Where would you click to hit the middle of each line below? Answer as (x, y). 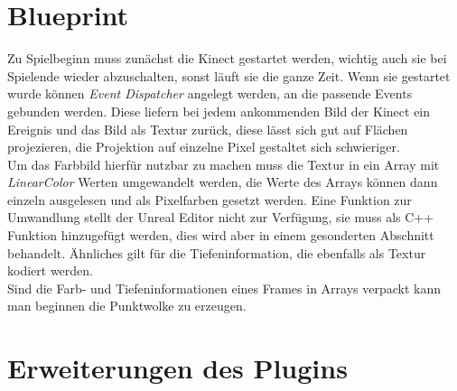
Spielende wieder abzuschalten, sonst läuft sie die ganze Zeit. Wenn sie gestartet (229, 75)
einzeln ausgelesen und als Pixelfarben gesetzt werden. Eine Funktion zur (210, 199)
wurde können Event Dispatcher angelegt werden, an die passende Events (210, 93)
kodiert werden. (50, 270)
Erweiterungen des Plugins (177, 368)
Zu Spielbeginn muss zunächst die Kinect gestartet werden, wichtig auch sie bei (227, 58)
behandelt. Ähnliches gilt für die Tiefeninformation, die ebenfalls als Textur (217, 252)
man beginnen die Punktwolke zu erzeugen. (127, 306)
